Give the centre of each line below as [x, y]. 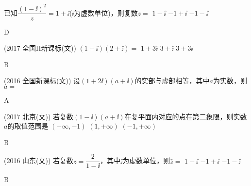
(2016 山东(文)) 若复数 [39, 160]
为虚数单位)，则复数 [106, 12]
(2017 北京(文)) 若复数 [39, 116]
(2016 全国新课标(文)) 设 [42, 81]
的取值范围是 [28, 126]
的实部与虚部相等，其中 [172, 81]
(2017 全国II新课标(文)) [40, 48]
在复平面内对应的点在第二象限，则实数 [186, 116]
